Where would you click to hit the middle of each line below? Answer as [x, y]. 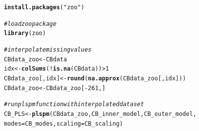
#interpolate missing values [48, 49]
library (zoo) [25, 33]
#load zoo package [30, 24]
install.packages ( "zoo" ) [44, 7]
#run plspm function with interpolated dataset [74, 104]
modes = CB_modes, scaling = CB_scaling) [64, 123]
